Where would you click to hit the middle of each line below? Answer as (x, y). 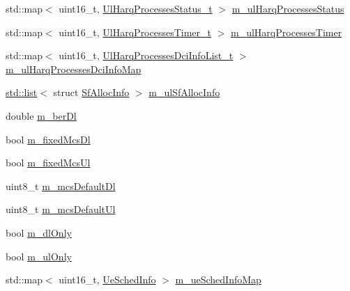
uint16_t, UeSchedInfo (107, 280)
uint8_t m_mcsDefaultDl (61, 186)
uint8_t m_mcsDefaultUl (61, 209)
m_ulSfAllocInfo (184, 92)
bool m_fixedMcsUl (48, 163)
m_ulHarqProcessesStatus (288, 8)
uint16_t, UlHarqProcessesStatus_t (136, 8)
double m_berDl (41, 115)
